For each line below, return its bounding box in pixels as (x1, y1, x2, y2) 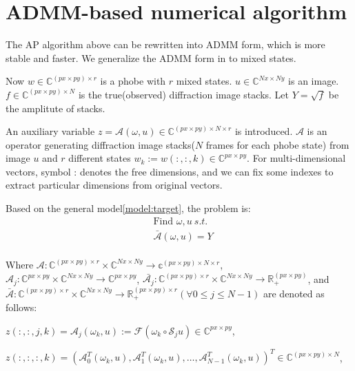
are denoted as (263, 286, 325, 300)
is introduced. (234, 124, 293, 138)
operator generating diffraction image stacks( (6, 137, 195, 151)
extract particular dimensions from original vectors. (6, 178, 223, 192)
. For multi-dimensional (247, 151, 346, 165)
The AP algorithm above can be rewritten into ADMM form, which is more (6, 37, 325, 52)
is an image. (288, 74, 339, 88)
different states (68, 151, 131, 165)
